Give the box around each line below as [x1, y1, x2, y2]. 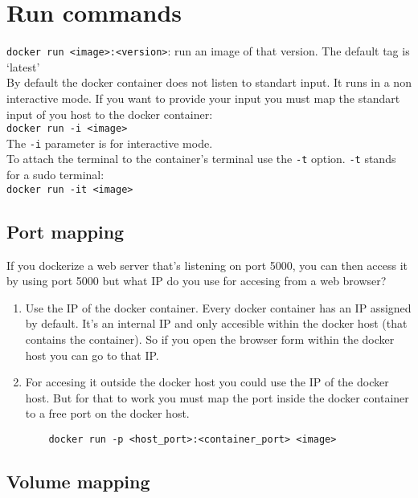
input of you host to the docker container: [6, 105, 213, 122]
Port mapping [6, 218, 125, 243]
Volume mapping [6, 468, 150, 493]
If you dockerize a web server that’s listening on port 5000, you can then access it [6, 256, 408, 273]
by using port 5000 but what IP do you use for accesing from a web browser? [6, 272, 387, 289]
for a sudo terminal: [6, 166, 104, 183]
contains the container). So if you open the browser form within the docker [25, 330, 395, 347]
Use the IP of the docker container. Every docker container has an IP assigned [25, 299, 412, 316]
